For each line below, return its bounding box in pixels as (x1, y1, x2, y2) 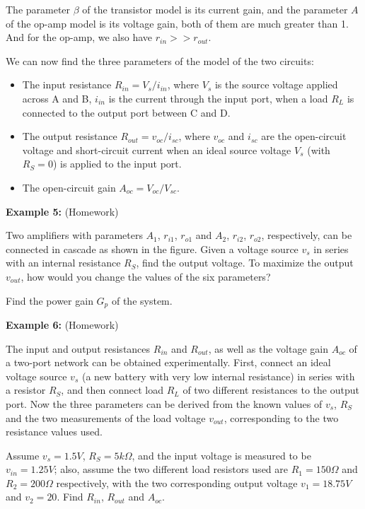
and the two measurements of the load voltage (6, 410, 206, 425)
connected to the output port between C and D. (22, 105, 231, 119)
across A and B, (22, 90, 92, 105)
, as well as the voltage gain (208, 341, 328, 356)
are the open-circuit (261, 129, 347, 144)
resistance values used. (6, 424, 103, 439)
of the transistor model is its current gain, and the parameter (82, 2, 348, 16)
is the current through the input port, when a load (108, 90, 328, 105)
